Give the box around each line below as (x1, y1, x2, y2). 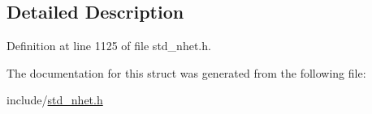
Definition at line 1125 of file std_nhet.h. (6, 37, 211, 54)
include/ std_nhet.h (6, 91, 103, 108)
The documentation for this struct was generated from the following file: (6, 64, 366, 81)
